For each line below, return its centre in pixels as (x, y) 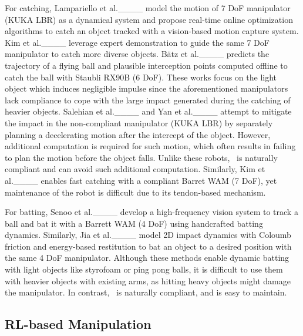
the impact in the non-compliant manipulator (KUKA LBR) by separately (139, 122)
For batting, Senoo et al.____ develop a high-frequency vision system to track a (151, 212)
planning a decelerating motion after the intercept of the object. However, (138, 134)
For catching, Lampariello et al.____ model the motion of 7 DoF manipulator (148, 8)
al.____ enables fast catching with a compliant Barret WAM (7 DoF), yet (141, 180)
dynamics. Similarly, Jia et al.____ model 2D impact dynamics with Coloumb (148, 235)
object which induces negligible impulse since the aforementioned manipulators (147, 88)
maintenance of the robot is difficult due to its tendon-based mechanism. (135, 192)
